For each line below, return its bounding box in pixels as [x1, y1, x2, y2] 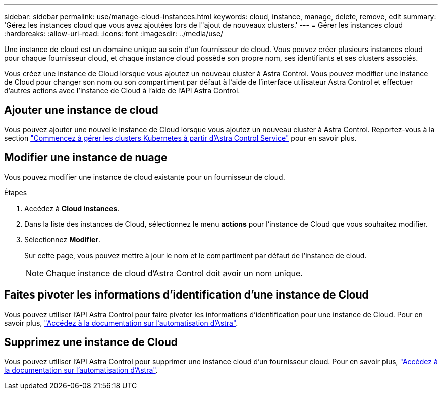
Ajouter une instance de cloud [4, 104, 158, 117]
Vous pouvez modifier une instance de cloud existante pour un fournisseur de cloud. [4, 172, 285, 181]
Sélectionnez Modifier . [24, 235, 101, 244]
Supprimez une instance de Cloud [4, 335, 178, 349]
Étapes [4, 188, 27, 197]
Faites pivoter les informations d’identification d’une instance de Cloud [4, 288, 369, 302]
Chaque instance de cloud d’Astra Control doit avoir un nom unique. [46, 268, 303, 278]
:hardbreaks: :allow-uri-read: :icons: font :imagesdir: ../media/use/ [4, 29, 224, 38]
